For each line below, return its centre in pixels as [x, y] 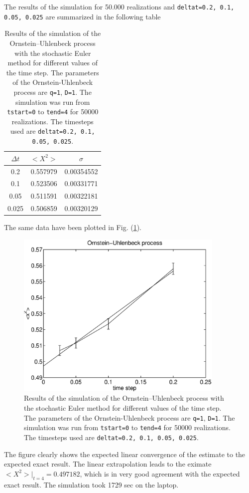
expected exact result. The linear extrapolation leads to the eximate [108, 464]
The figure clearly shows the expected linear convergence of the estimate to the [125, 454]
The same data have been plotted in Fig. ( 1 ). [73, 227]
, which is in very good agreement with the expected [160, 473]
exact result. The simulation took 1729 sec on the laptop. [91, 484]
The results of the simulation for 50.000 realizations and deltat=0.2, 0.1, [119, 6]
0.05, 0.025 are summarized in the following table [82, 16]
